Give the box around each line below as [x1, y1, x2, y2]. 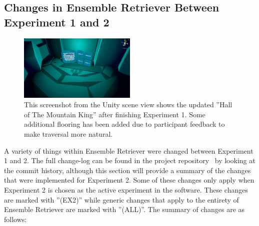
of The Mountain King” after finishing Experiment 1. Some [24, 109, 205, 119]
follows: [4, 214, 27, 224]
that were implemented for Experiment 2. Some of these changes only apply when [4, 175, 254, 185]
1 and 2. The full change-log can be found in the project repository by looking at [4, 155, 255, 166]
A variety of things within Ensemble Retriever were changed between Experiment [4, 145, 253, 156]
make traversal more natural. [24, 129, 113, 139]
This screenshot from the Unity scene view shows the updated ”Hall [24, 99, 232, 110]
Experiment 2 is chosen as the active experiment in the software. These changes [4, 184, 248, 195]
